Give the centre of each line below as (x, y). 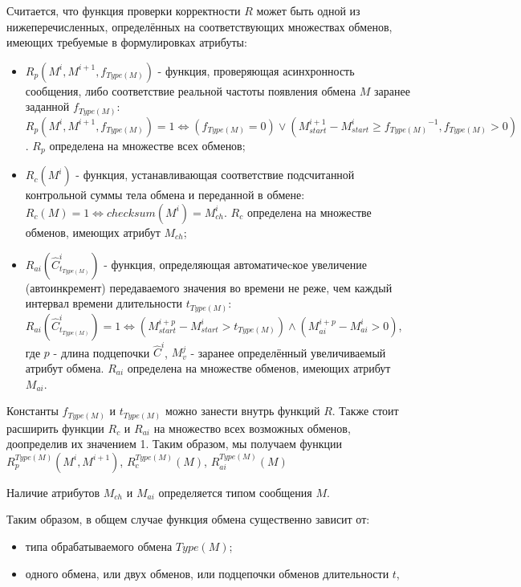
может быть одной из (308, 10)
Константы (33, 411)
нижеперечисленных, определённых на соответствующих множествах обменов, (199, 26)
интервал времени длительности (104, 303)
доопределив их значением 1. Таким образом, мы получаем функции (174, 444)
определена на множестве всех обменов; (147, 145)
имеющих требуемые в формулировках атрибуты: (127, 42)
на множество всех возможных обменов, (252, 428)
